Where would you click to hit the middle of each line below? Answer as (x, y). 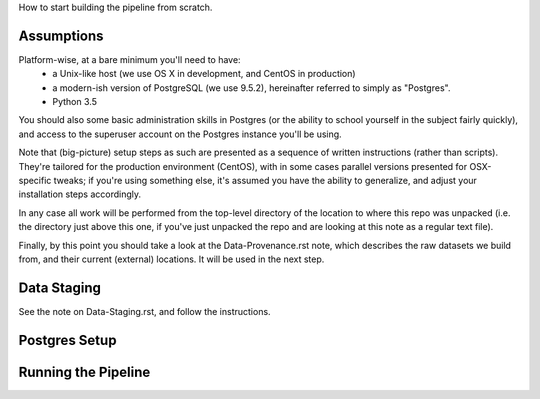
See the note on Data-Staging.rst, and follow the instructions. (144, 311)
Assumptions (61, 35)
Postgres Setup (67, 340)
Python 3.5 (74, 102)
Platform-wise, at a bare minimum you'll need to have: (129, 59)
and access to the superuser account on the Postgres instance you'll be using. (180, 134)
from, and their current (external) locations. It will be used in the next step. (171, 259)
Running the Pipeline (84, 371)
